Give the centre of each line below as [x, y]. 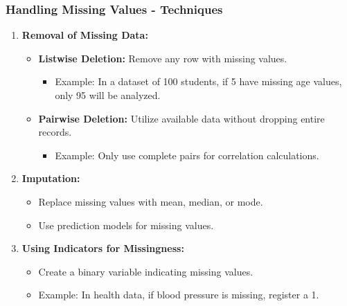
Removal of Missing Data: [85, 35]
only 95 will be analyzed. [108, 95]
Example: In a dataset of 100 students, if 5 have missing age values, [198, 81]
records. [55, 132]
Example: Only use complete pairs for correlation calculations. [187, 155]
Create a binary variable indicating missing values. [146, 271]
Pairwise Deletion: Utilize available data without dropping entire [181, 118]
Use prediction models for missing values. [126, 225]
